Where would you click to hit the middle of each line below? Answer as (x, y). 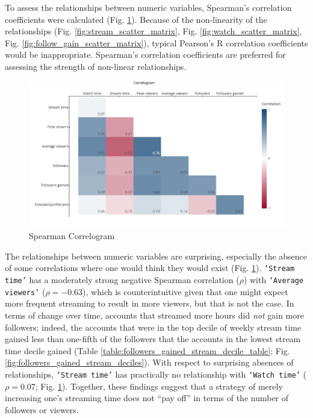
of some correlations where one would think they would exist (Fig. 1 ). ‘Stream (150, 268)
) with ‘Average (274, 280)
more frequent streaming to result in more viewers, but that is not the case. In (150, 303)
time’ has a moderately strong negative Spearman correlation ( (122, 280)
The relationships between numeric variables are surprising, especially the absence (156, 256)
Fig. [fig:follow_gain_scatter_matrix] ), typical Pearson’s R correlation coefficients (156, 42)
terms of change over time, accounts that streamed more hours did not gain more (154, 315)
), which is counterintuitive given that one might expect (185, 291)
